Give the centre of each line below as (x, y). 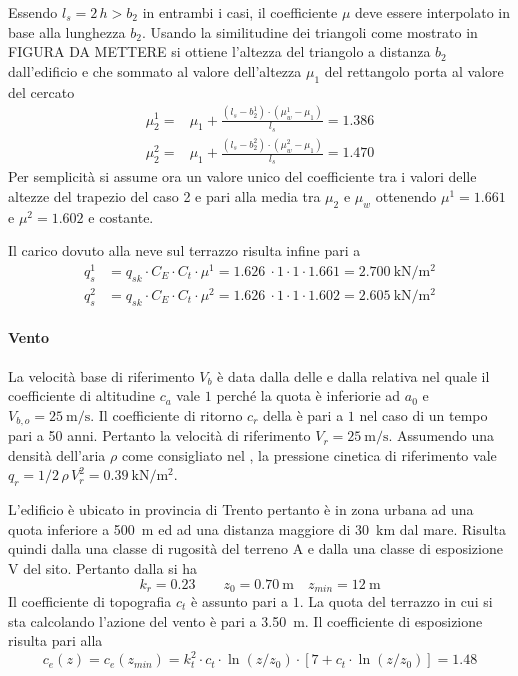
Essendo (33, 12)
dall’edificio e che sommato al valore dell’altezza (155, 70)
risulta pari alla (55, 640)
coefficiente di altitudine (81, 395)
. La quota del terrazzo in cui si (396, 600)
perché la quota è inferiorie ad (308, 395)
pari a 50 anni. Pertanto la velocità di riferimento (159, 435)
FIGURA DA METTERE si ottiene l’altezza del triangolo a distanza (219, 51)
